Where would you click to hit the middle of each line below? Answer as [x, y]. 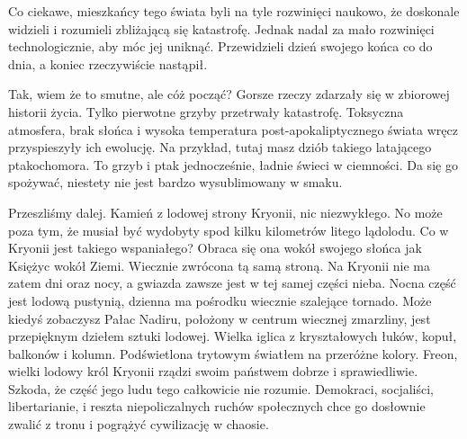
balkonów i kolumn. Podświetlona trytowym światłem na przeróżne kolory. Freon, [233, 353]
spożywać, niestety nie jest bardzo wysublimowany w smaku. [175, 182]
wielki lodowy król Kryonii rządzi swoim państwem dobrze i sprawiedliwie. [213, 371]
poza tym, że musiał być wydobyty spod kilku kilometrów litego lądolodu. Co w [229, 230]
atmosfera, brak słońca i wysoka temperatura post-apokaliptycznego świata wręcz [233, 129]
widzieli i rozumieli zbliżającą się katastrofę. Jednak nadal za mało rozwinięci [221, 28]
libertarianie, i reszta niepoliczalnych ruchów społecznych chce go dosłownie [217, 406]
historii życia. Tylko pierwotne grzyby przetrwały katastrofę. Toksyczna [206, 111]
